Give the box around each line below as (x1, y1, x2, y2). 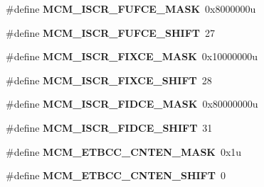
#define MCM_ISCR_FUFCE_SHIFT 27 (6, 25, 216, 40)
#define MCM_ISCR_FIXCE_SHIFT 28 (6, 72, 212, 87)
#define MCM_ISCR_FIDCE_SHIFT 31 (6, 120, 213, 135)
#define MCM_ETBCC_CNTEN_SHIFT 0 (6, 168, 226, 183)
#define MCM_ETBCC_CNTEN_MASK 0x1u (6, 144, 242, 159)
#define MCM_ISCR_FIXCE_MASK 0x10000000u (6, 49, 258, 64)
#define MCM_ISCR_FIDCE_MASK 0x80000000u (6, 96, 258, 111)
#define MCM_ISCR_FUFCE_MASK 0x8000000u (6, 1, 256, 16)
